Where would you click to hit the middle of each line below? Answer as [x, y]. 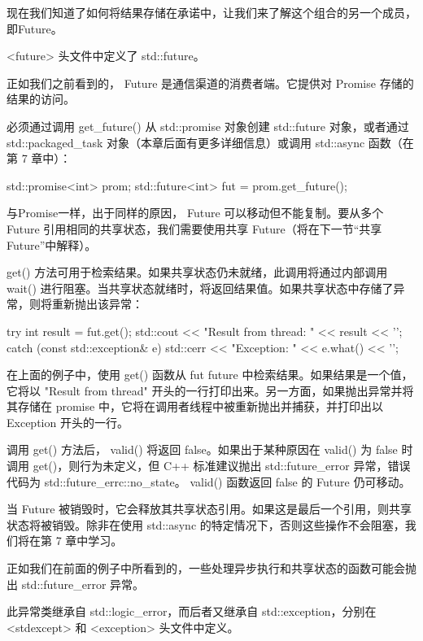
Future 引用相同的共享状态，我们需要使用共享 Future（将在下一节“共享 [194, 228]
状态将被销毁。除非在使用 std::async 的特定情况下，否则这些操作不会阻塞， [206, 524]
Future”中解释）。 [52, 244]
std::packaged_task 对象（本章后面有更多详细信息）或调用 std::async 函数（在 [210, 142]
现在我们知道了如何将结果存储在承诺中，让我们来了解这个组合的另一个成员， [211, 12]
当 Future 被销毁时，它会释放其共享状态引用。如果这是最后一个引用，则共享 [209, 509]
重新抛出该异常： [97, 304]
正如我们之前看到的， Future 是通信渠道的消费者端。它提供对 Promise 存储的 [210, 83]
